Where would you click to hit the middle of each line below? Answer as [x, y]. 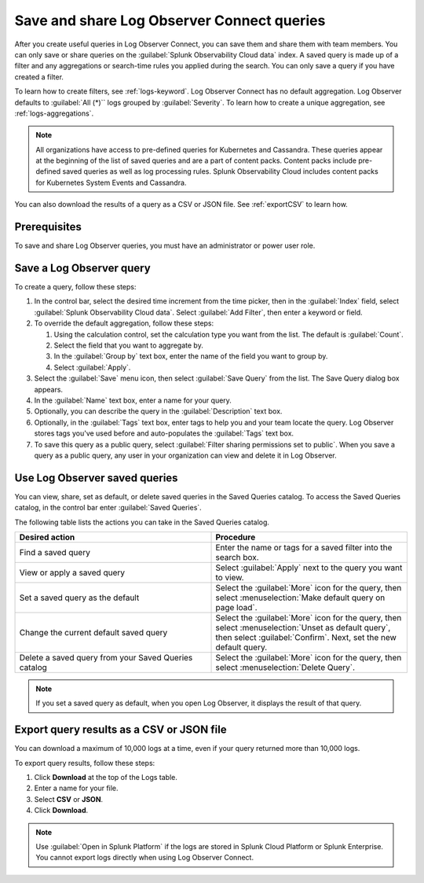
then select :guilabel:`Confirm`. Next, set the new [306, 637]
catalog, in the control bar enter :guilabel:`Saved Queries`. [108, 508]
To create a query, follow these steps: [75, 287]
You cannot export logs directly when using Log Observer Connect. [145, 858]
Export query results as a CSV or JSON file [121, 730]
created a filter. [39, 77]
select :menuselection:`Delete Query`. [285, 667]
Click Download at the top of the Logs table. [106, 778]
